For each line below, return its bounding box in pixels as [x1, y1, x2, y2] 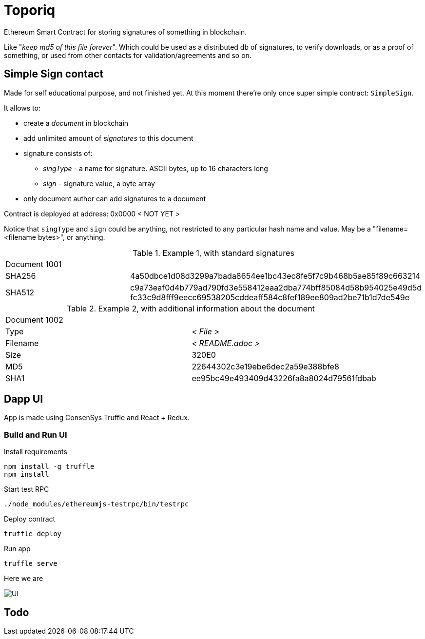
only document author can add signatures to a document [23, 194, 206, 203]
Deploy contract [4, 515, 56, 523]
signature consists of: [23, 149, 93, 157]
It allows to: [4, 103, 40, 112]
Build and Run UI [4, 429, 67, 440]
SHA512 [5, 287, 34, 297]
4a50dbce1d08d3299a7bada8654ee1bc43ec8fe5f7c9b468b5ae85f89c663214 [130, 271, 421, 281]
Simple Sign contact [4, 68, 104, 80]
